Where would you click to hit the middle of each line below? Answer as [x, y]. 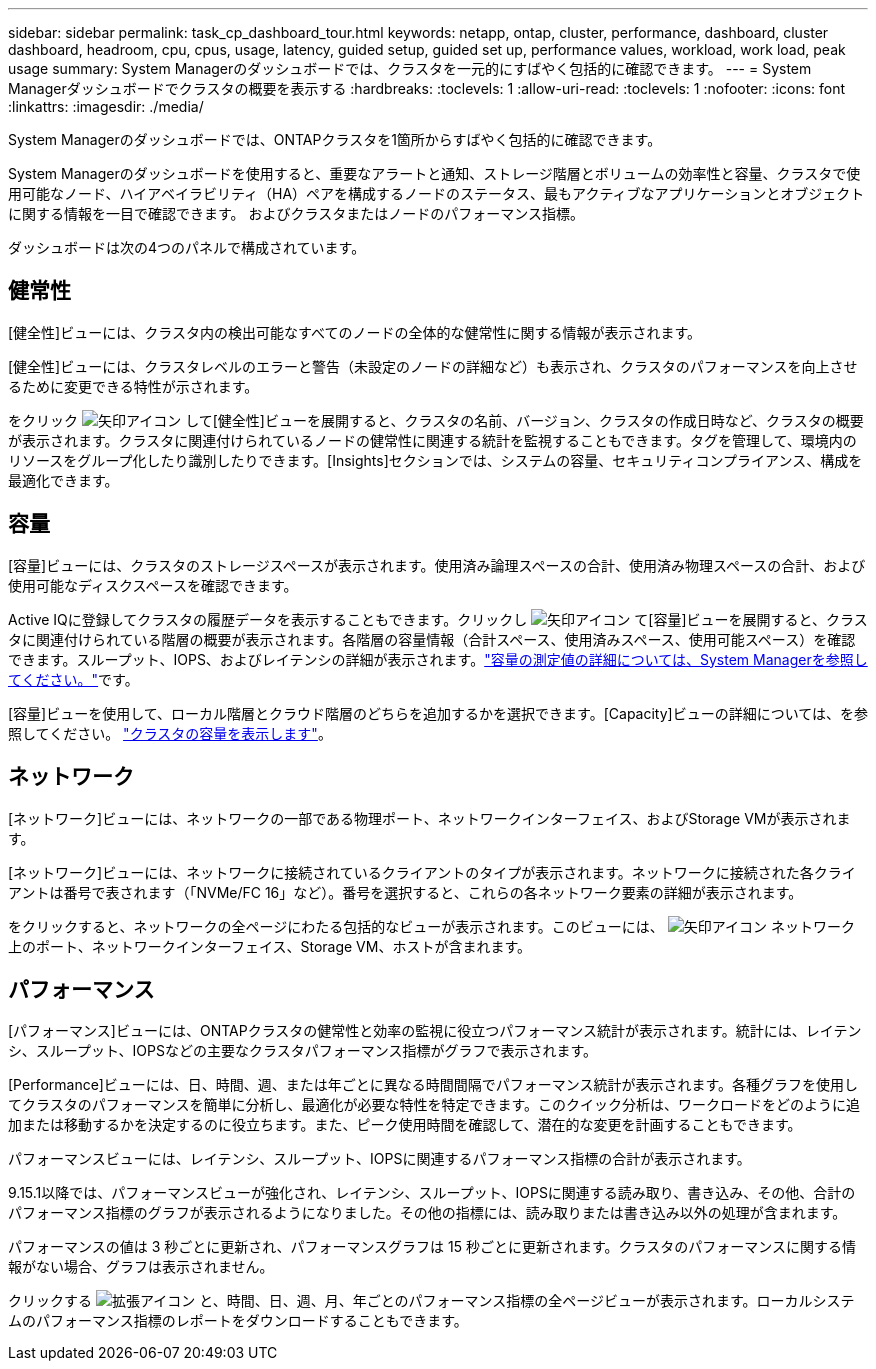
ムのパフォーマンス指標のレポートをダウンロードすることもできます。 [238, 1321]
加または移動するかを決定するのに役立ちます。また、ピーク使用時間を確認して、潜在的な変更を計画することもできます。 [405, 1125]
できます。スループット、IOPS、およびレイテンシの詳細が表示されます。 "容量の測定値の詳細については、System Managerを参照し [438, 659]
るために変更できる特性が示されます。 [133, 386]
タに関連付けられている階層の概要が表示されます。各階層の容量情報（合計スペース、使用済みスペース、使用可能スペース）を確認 [432, 639]
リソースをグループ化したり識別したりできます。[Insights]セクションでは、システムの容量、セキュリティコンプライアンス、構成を [435, 460]
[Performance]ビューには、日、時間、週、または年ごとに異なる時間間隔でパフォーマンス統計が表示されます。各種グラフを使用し [433, 1085]
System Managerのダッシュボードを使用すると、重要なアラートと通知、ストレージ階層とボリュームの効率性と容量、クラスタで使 [434, 173]
